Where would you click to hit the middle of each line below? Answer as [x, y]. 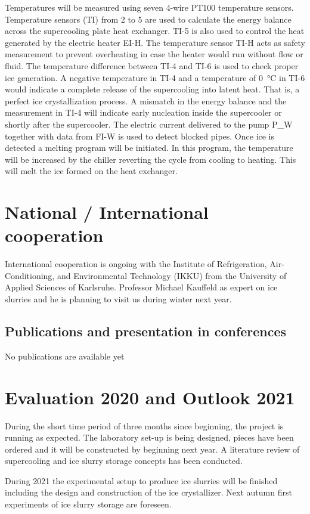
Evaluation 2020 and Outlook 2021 [150, 397]
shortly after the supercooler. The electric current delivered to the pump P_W [149, 124]
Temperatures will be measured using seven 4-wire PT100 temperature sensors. [149, 7]
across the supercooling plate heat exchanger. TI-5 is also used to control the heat [155, 31]
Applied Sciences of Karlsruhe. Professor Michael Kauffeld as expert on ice [141, 287]
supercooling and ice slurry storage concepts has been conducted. [124, 461]
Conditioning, [30, 275]
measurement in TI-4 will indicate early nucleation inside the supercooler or [143, 112]
